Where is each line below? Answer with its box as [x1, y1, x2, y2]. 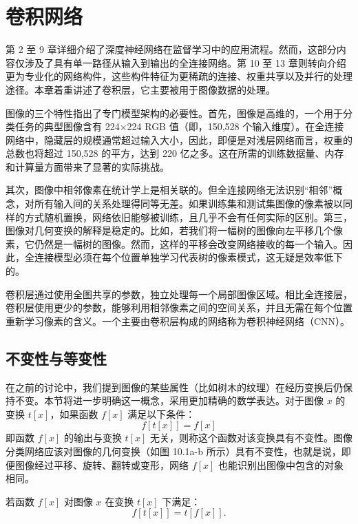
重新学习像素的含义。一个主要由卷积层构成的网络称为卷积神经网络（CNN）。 [6, 313, 350, 328]
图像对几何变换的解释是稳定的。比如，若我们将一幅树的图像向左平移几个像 [6, 223, 343, 238]
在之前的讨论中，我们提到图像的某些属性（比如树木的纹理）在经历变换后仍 [6, 379, 343, 394]
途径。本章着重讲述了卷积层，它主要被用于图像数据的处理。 [6, 82, 275, 96]
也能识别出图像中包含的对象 [218, 457, 344, 472]
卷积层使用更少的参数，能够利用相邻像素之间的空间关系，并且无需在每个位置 [6, 300, 352, 315]
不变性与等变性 [6, 347, 107, 368]
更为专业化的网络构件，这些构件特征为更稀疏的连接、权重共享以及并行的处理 [6, 69, 352, 83]
